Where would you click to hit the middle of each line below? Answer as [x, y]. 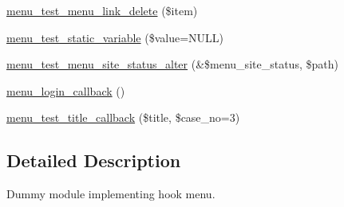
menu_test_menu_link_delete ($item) [102, 10]
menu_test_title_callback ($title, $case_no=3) [123, 117]
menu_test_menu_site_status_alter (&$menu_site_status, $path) [172, 64]
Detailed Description [94, 160]
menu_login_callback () [66, 90]
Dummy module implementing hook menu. [111, 194]
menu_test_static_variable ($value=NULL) [115, 37]
